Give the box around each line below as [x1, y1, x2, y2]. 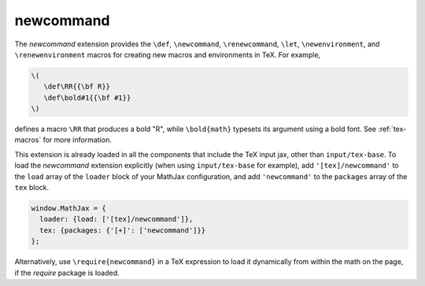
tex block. [14, 183, 50, 192]
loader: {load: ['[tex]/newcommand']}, [39, 214, 194, 224]
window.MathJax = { [31, 204, 106, 213]
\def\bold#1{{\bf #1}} [43, 93, 131, 102]
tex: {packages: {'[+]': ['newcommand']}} [39, 225, 206, 235]
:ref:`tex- [378, 124, 407, 134]
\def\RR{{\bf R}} [43, 82, 110, 91]
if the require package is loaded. [14, 268, 120, 277]
